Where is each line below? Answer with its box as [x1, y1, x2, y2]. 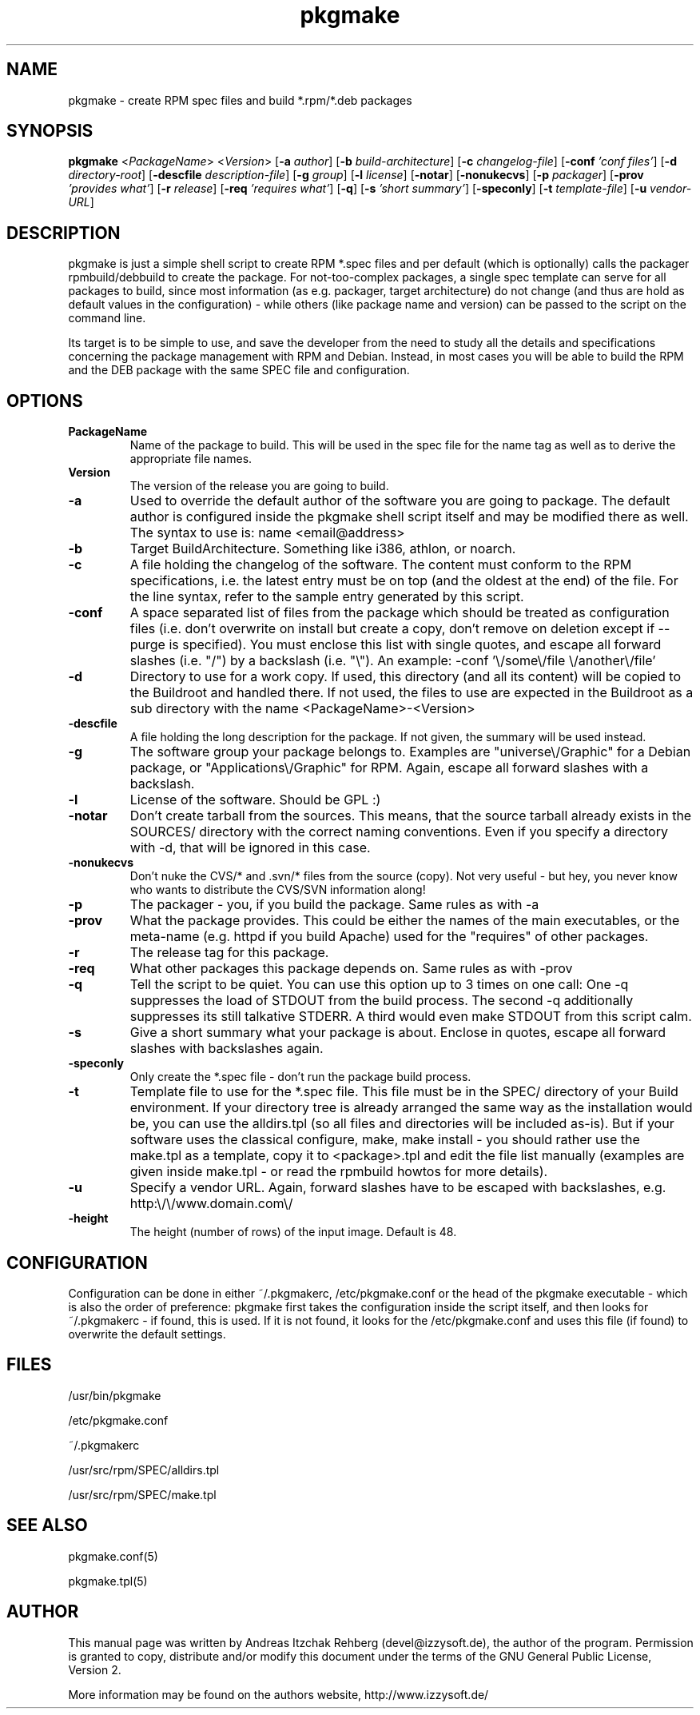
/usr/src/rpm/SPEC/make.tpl [68, 1487, 217, 1502]
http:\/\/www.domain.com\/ [129, 1195, 293, 1212]
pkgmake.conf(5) [68, 1549, 158, 1563]
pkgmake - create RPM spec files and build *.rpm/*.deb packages [68, 93, 412, 107]
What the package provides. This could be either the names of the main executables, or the [129, 912, 680, 929]
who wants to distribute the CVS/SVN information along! [129, 883, 426, 897]
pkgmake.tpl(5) [68, 1573, 148, 1588]
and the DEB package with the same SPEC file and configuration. [68, 363, 410, 377]
